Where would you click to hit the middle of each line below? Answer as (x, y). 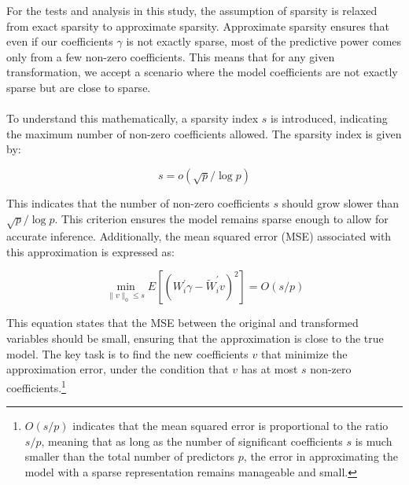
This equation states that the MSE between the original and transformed (182, 323)
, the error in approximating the (321, 456)
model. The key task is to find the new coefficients (127, 353)
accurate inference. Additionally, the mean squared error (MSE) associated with (199, 236)
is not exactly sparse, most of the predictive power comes (264, 41)
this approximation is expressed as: (90, 251)
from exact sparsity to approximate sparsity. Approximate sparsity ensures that (198, 26)
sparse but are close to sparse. (79, 87)
